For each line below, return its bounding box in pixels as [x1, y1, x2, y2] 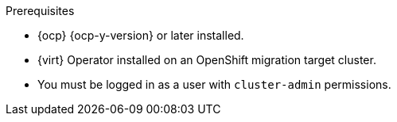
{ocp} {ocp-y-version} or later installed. [37, 29, 244, 42]
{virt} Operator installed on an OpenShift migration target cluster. [37, 53, 376, 67]
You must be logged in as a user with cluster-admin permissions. [37, 78, 391, 91]
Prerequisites [6, 4, 75, 17]
